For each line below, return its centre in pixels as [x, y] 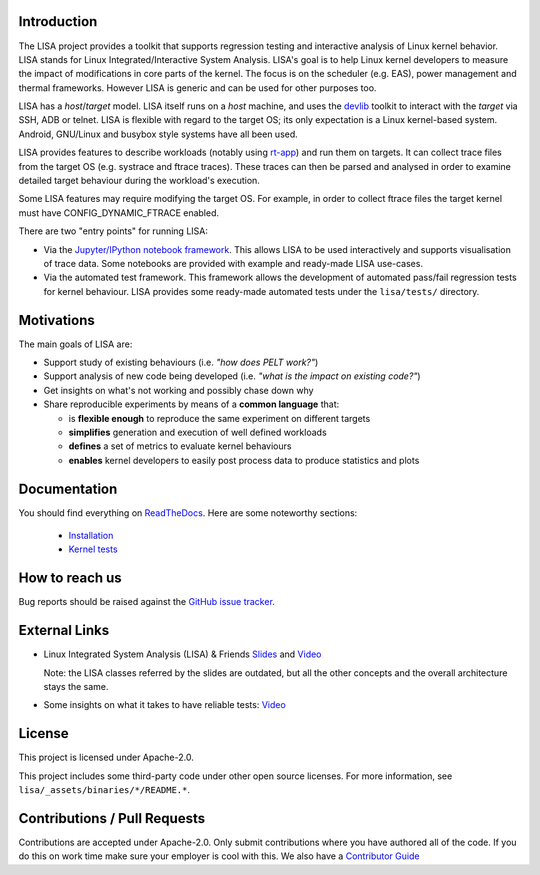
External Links [64, 630]
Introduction [58, 21]
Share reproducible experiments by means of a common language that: [191, 404]
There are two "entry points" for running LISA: [113, 231]
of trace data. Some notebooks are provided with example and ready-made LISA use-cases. [233, 263]
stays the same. [76, 687]
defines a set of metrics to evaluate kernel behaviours [180, 446]
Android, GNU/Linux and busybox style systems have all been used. [158, 134]
